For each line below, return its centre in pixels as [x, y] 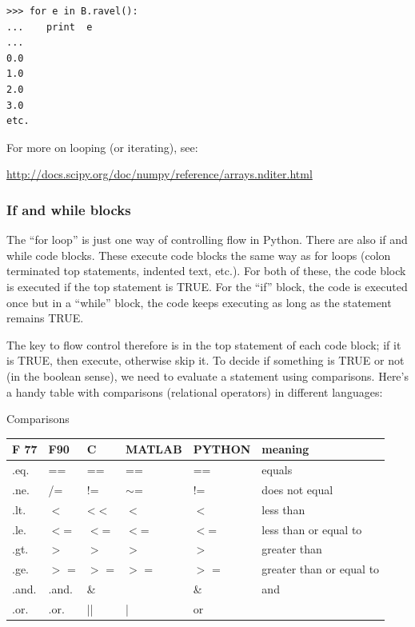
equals [277, 470]
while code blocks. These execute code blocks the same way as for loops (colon [199, 255]
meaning [285, 449]
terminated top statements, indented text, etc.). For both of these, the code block [206, 271]
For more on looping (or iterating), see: [102, 147]
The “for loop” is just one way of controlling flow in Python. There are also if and [207, 240]
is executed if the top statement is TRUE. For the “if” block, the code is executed [207, 286]
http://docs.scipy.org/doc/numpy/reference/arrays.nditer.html [160, 174]
